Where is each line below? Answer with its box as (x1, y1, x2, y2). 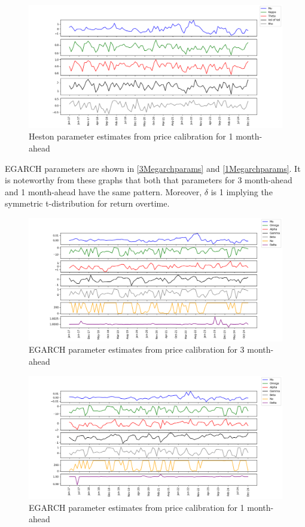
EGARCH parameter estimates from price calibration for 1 (29, 501, 245, 513)
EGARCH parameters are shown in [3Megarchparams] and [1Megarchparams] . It (5, 162, 301, 174)
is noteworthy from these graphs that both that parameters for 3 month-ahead (5, 174, 292, 186)
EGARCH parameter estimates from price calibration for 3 (29, 343, 245, 356)
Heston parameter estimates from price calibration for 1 (29, 130, 233, 143)
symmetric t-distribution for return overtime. (5, 197, 170, 210)
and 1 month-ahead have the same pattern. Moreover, (5, 185, 202, 198)
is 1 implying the (211, 185, 273, 198)
